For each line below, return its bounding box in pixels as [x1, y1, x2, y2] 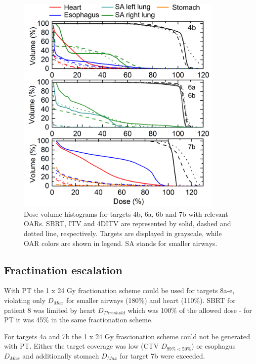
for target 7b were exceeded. [120, 350, 205, 361]
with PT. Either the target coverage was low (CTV [4, 341, 159, 351]
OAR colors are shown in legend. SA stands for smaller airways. [24, 238, 217, 248]
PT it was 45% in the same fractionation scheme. [4, 314, 153, 325]
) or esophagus [191, 341, 236, 351]
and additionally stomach [22, 350, 99, 361]
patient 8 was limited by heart [4, 304, 96, 315]
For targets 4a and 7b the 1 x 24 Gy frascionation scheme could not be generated [4, 331, 251, 341]
